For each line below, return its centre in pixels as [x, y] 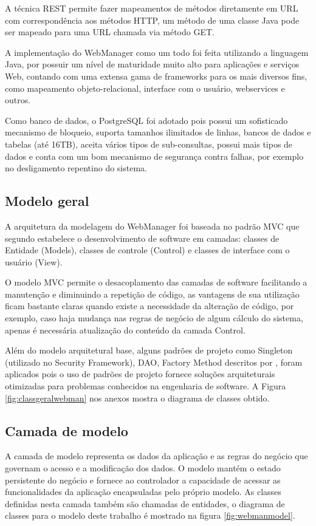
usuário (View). [34, 261]
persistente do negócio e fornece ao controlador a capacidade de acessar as [143, 480]
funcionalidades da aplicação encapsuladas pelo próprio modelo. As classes [143, 492]
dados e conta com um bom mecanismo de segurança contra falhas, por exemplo [154, 156]
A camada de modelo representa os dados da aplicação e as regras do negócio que [156, 456]
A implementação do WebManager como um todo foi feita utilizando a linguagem [157, 52]
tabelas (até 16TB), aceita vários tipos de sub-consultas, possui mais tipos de [149, 144]
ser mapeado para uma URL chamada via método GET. [110, 32]
